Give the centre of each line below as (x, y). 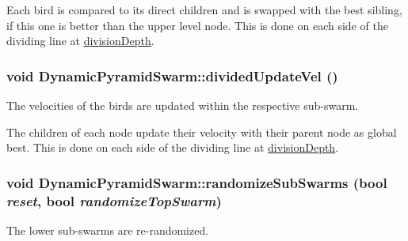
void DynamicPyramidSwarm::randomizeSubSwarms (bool (197, 182)
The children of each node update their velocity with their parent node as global (202, 132)
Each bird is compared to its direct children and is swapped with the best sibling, (204, 9)
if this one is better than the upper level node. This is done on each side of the (197, 25)
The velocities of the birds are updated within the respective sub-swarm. (183, 105)
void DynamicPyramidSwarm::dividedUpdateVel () (172, 75)
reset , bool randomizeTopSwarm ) (114, 200)
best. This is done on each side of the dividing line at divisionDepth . (173, 147)
